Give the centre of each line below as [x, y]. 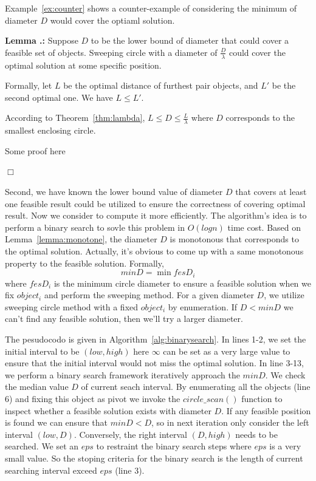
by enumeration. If [203, 306]
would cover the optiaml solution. [112, 20]
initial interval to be [42, 351]
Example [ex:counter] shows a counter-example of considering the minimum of [151, 8]
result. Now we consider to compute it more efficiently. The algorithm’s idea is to [156, 215]
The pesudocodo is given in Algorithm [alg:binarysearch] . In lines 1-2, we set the [156, 339]
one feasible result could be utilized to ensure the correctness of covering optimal [155, 203]
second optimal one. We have [59, 97]
